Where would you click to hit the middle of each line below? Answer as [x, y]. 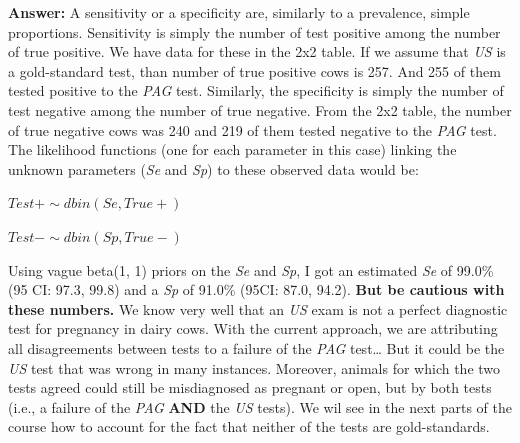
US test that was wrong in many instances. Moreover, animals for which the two [254, 367]
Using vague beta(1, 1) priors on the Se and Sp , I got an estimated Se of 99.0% [251, 269]
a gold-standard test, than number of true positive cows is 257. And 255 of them [254, 70]
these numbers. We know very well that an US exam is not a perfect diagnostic [258, 308]
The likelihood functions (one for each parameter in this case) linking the [232, 149]
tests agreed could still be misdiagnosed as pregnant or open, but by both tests [250, 387]
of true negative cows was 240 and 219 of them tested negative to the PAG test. [252, 129]
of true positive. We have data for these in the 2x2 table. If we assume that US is [257, 51]
